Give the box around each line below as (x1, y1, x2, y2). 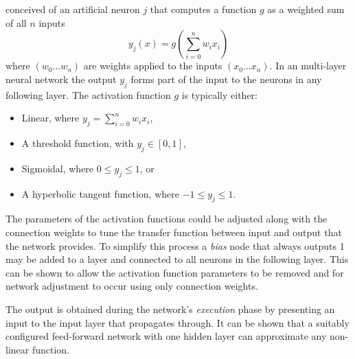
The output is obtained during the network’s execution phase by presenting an (5, 301, 335, 316)
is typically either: (181, 87, 257, 102)
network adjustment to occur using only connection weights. (5, 279, 258, 293)
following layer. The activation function (5, 87, 171, 102)
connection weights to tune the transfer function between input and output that (5, 224, 342, 239)
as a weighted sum (267, 2, 345, 16)
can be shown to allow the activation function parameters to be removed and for (5, 265, 344, 279)
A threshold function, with (21, 135, 134, 150)
